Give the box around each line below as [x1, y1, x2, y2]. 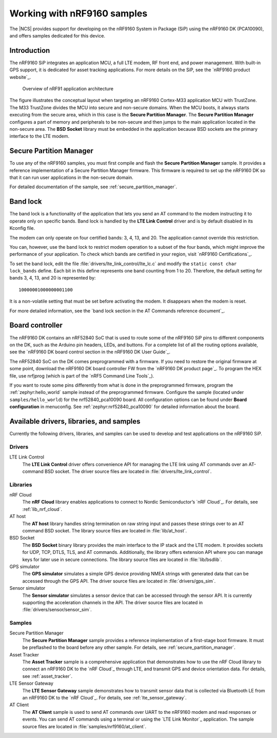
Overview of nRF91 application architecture [22, 86, 114, 92]
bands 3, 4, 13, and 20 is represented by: [9, 275, 96, 281]
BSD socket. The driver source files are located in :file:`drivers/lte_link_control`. [44, 468, 212, 474]
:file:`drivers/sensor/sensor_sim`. [22, 607, 92, 613]
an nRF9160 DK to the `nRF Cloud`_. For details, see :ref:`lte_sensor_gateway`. [22, 694, 187, 701]
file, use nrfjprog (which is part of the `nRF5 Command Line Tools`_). [9, 372, 154, 379]
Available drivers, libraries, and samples [9, 417, 141, 426]
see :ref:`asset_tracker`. [22, 673, 73, 679]
